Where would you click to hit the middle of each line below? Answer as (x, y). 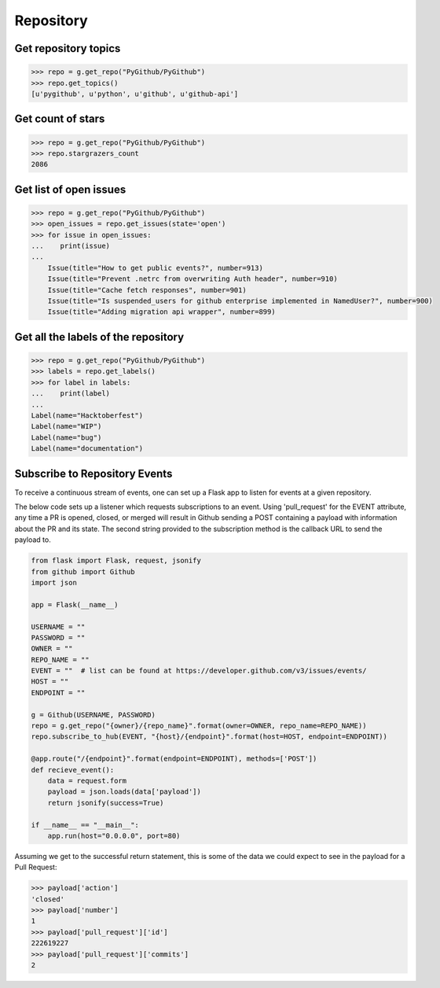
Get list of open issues (70, 189)
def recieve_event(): (73, 770)
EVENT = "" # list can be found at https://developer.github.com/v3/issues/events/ (199, 671)
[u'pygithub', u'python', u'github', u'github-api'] (135, 94)
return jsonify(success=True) (106, 803)
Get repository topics (68, 48)
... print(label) (70, 394)
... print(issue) (70, 246)
